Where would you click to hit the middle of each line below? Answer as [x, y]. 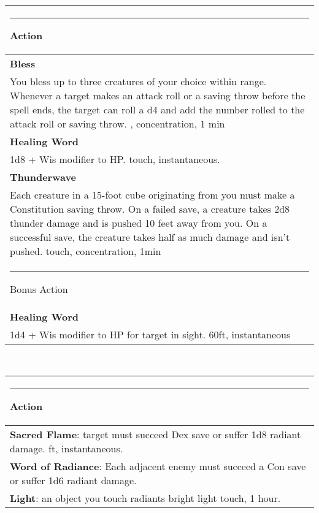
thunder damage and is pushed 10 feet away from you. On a [139, 222]
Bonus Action [39, 289]
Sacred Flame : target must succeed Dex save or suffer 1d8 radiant [156, 435]
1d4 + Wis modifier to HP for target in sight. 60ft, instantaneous [150, 334]
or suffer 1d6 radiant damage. [73, 481]
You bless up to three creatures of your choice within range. [138, 81]
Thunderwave [43, 177]
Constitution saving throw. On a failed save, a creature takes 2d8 [150, 208]
